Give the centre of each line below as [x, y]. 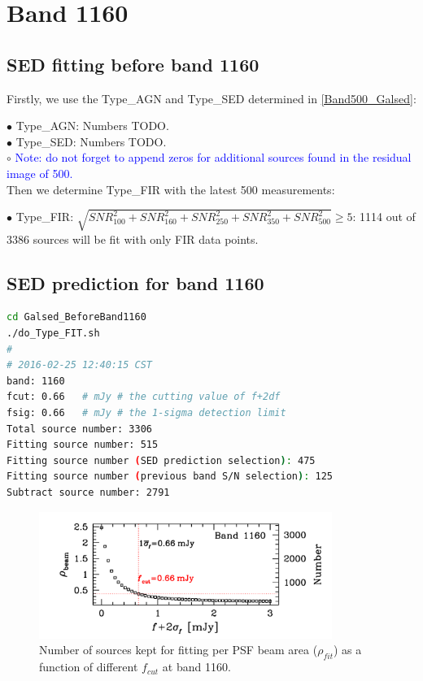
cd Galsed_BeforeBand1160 [76, 317]
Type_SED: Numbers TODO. [91, 141]
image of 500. [40, 173]
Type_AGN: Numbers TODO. [92, 126]
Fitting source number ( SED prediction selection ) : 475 [161, 460]
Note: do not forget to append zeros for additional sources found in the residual [213, 157]
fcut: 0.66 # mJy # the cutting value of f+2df [144, 397]
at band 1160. [196, 667]
